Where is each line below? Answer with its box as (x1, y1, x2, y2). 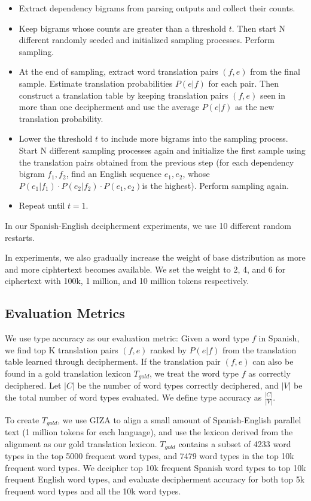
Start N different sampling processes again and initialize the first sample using (19, 143, 306, 156)
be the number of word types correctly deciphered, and (77, 379, 279, 392)
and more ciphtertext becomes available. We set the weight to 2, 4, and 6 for (5, 262, 286, 275)
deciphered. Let (5, 379, 62, 392)
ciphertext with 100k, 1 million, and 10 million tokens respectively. (5, 274, 249, 287)
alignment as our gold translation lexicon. (5, 437, 157, 450)
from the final (250, 65, 300, 78)
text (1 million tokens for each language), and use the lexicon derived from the (5, 425, 293, 438)
